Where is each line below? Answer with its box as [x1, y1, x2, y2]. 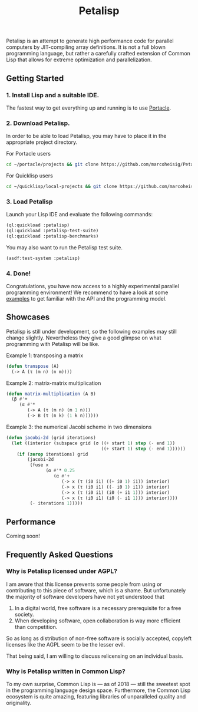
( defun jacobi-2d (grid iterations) [6, 434, 96, 440]
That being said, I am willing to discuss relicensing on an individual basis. [6, 652, 184, 660]
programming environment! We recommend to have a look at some [6, 289, 169, 296]
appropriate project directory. [6, 139, 78, 146]
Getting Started [6, 73, 64, 83]
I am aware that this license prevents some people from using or [6, 581, 162, 588]
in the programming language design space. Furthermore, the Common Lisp [6, 687, 191, 694]
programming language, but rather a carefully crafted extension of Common [6, 50, 190, 57]
